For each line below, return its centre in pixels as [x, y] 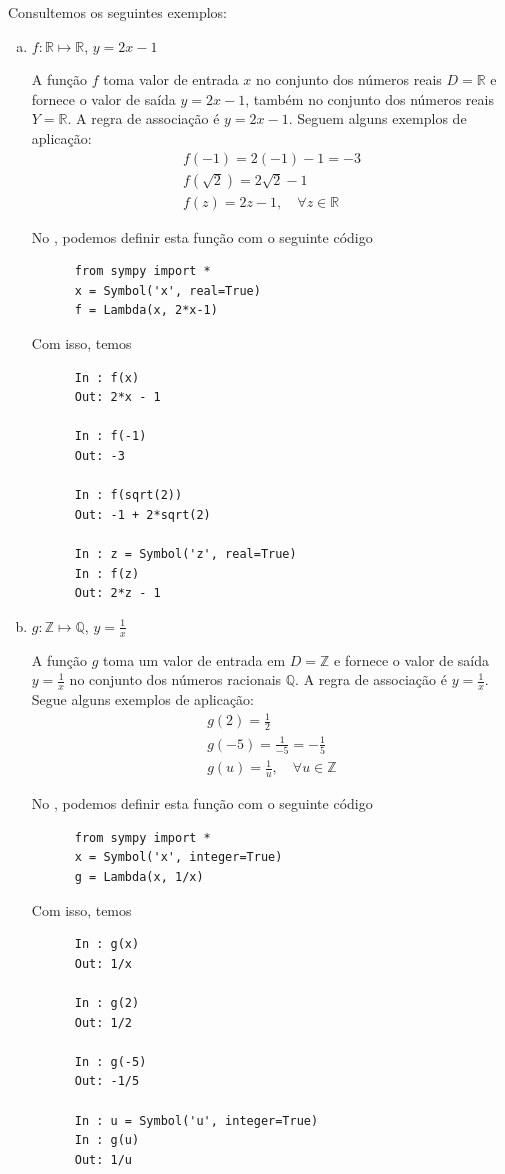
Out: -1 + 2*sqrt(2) [142, 514]
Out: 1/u [103, 1159]
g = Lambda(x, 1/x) [139, 876]
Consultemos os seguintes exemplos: [117, 12]
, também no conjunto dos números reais [369, 98]
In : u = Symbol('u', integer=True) [196, 1120]
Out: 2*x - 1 [117, 397]
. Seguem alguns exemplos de [377, 118]
